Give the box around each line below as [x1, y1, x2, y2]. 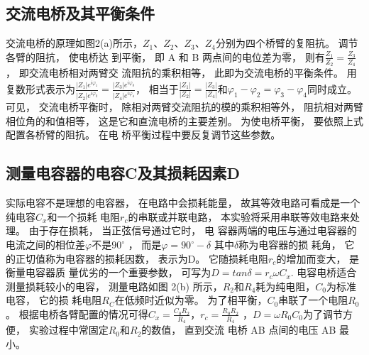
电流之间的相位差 [6, 237, 85, 252]
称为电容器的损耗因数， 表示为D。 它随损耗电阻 [45, 251, 269, 266]
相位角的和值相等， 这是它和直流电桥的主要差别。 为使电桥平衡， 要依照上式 [6, 113, 363, 128]
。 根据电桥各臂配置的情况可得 [6, 306, 148, 321]
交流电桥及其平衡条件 [6, 2, 155, 24]
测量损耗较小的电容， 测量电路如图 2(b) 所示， [6, 278, 223, 293]
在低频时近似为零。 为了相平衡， [114, 293, 268, 307]
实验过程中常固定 [28, 322, 109, 337]
